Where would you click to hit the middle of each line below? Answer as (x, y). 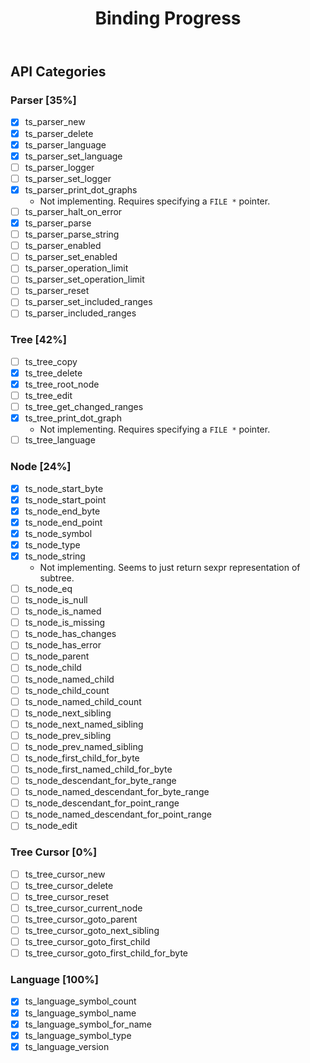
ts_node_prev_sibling (68, 735)
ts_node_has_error (63, 645)
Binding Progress (168, 18)
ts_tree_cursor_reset (67, 896)
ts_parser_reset (57, 291)
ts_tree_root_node (62, 384)
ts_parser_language (65, 144)
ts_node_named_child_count (83, 701)
